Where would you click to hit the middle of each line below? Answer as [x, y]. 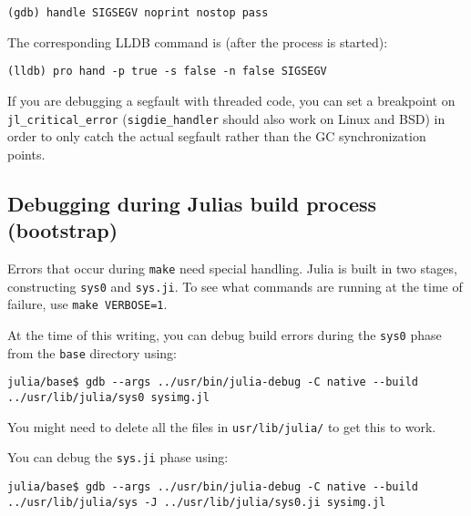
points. [26, 154]
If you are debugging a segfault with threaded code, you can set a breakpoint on [231, 100]
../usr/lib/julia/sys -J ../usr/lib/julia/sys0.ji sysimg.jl [197, 502]
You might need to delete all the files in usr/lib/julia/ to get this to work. [222, 426]
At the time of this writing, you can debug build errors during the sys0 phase [225, 334]
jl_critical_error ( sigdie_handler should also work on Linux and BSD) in [226, 118]
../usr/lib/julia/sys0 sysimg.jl [108, 397]
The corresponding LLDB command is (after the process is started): [198, 41]
